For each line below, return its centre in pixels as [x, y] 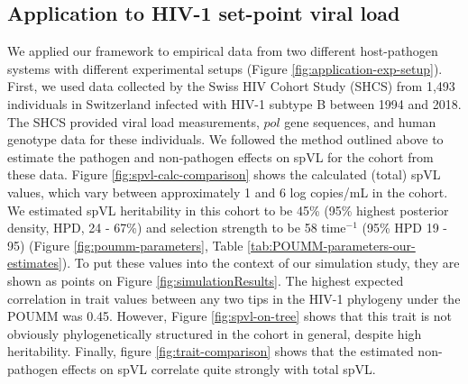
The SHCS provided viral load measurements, [133, 121]
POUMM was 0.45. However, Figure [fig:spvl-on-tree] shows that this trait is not [229, 316]
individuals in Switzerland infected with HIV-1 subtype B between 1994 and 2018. [234, 103]
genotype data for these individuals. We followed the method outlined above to [225, 139]
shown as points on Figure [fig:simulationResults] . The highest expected [206, 280]
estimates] [35, 263]
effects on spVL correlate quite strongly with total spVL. [219, 368]
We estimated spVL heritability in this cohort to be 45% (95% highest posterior [228, 210]
